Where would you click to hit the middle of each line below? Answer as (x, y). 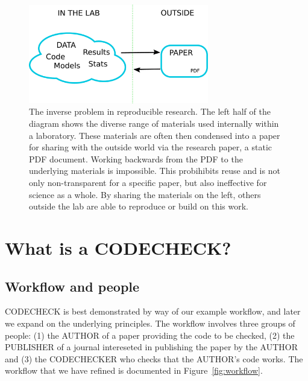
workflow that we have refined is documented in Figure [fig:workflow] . (134, 370)
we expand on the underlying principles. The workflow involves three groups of (150, 323)
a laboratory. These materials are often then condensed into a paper (155, 135)
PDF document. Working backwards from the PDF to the (136, 158)
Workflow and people (72, 286)
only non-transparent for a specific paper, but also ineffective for (148, 183)
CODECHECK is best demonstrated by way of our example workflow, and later (153, 311)
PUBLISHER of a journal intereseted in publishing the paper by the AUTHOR (152, 347)
